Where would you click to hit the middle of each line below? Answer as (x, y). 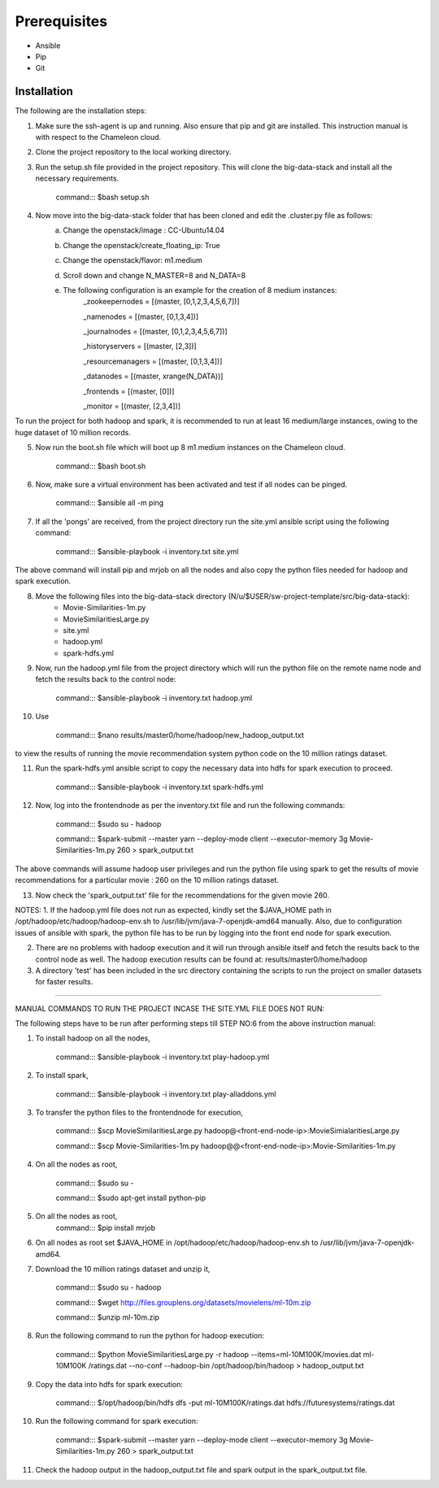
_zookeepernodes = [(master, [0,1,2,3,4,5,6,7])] (161, 302)
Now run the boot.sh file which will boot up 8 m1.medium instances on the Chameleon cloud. (190, 447)
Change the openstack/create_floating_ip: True (142, 245)
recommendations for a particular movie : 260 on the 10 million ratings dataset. (147, 880)
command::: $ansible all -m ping (110, 503)
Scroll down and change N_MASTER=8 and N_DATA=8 (154, 275)
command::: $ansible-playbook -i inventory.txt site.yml (147, 551)
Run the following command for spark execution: (117, 1421)
